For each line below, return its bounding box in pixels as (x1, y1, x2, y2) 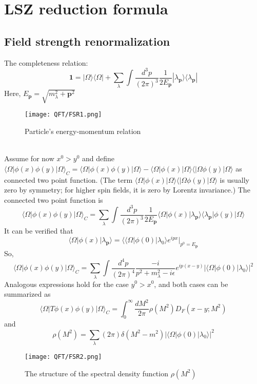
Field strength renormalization (4, 33, 170, 49)
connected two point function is (4, 194, 103, 205)
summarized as (4, 289, 51, 299)
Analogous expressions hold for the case (4, 278, 129, 289)
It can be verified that (4, 225, 73, 236)
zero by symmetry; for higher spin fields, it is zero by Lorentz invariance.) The (4, 184, 250, 195)
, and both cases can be (154, 278, 228, 289)
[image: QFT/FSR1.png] (25, 111, 102, 119)
